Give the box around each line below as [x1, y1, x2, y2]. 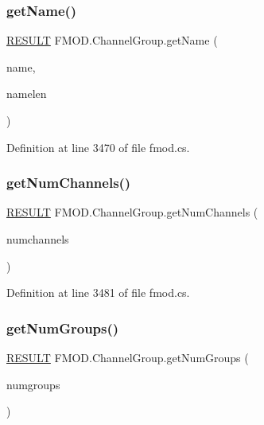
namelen [6, 85, 47, 102]
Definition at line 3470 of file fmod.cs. [6, 138, 190, 155]
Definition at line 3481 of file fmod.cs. [6, 284, 190, 301]
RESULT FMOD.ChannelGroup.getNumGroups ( [6, 349, 249, 365]
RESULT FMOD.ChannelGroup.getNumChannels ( [6, 204, 258, 220]
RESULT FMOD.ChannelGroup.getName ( [6, 32, 218, 49]
